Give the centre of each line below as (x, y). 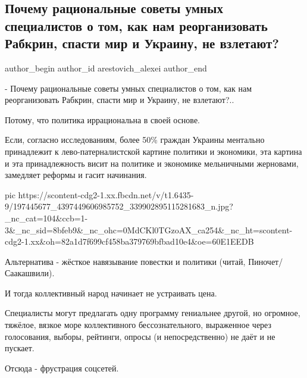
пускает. (20, 348)
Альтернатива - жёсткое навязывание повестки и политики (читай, (125, 261)
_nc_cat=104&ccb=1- (46, 218)
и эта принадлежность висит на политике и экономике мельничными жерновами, (152, 163)
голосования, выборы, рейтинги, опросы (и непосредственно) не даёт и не (140, 336)
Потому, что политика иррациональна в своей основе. (102, 119)
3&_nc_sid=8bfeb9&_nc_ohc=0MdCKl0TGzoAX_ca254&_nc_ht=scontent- (149, 229)
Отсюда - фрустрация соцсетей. (62, 368)
